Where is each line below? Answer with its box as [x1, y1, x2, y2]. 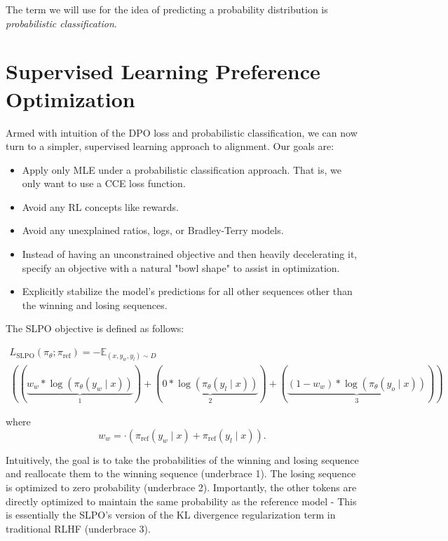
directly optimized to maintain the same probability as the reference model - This [6, 493, 357, 508]
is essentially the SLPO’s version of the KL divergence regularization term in [6, 507, 336, 522]
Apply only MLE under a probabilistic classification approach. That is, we [22, 162, 341, 177]
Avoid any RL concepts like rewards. [22, 199, 179, 214]
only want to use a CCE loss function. [22, 176, 186, 191]
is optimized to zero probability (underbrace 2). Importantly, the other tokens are [6, 480, 357, 495]
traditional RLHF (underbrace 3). [6, 521, 151, 535]
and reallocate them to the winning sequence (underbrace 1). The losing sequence [6, 466, 356, 481]
